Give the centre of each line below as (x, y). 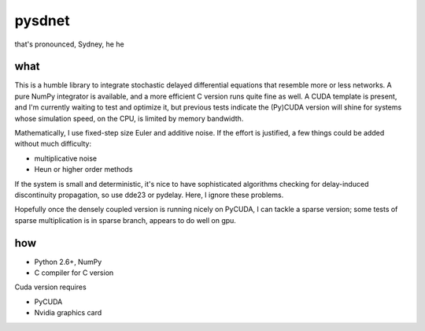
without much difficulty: (53, 144)
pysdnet (42, 20)
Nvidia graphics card (68, 313)
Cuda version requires (50, 287)
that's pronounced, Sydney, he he (70, 44)
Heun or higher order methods (83, 169)
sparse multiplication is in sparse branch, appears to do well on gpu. (125, 220)
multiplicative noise (66, 158)
